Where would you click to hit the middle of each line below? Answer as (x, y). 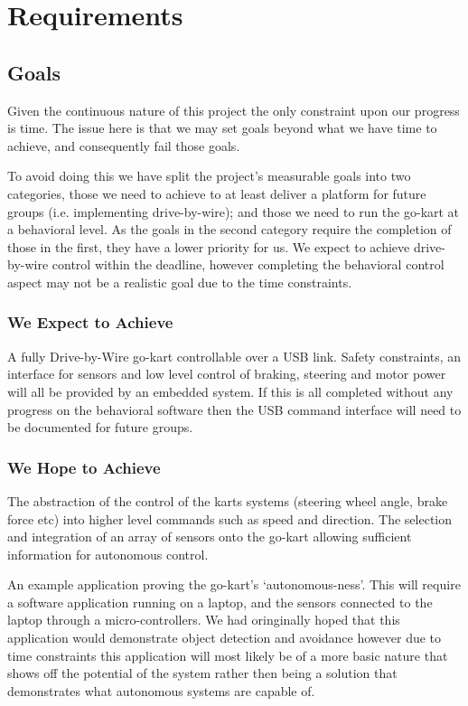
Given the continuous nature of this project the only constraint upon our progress (234, 110)
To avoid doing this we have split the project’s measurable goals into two (209, 176)
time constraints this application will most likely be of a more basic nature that (228, 655)
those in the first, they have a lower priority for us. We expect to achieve (209, 246)
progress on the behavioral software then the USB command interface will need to (234, 409)
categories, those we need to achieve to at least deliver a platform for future (217, 193)
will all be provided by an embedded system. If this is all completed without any (230, 391)
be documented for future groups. (100, 427)
